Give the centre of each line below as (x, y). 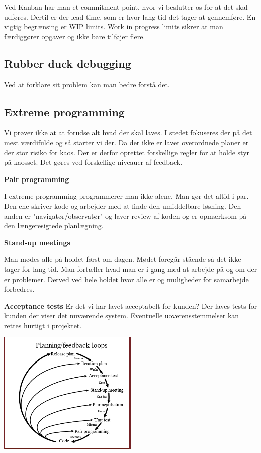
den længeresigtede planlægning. (54, 225)
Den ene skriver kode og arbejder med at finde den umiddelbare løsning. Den (123, 205)
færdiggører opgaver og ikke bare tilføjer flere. (75, 36)
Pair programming (37, 179)
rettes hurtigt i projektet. (43, 325)
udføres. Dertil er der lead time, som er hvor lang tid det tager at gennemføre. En (130, 16)
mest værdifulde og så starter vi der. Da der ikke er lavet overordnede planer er (126, 142)
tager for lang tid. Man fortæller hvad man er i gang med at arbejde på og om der (131, 269)
